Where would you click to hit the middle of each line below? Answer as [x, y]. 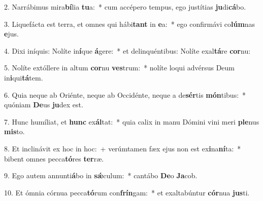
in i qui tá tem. [24, 77]
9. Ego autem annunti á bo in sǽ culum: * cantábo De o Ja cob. [101, 175]
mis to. [14, 131]
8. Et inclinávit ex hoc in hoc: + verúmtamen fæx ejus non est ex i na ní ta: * [123, 148]
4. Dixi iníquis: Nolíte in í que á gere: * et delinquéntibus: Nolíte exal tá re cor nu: [127, 50]
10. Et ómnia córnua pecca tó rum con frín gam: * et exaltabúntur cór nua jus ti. [127, 192]
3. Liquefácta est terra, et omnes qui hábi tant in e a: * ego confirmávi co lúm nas [130, 24]
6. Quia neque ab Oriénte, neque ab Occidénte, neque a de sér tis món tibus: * [125, 94]
